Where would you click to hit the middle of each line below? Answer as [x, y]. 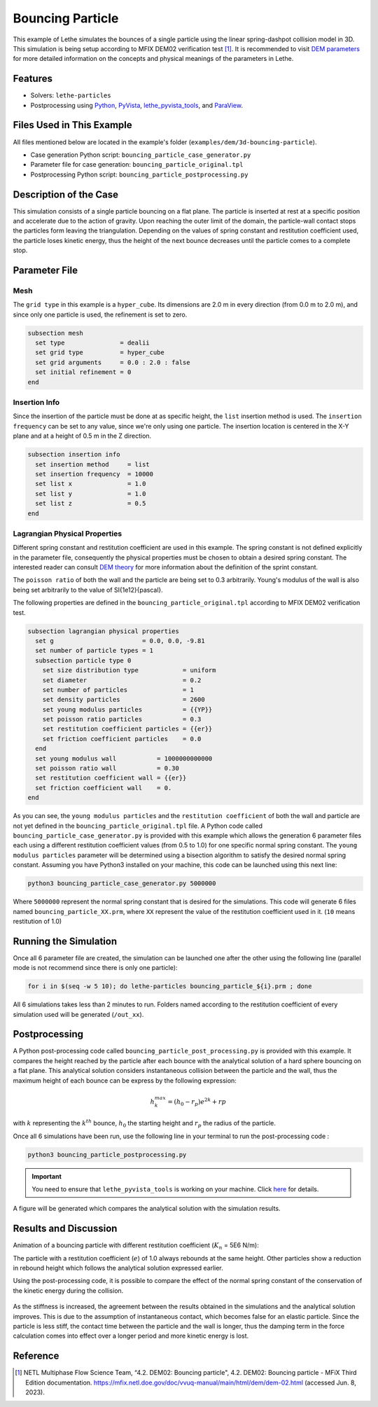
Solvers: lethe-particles [71, 95]
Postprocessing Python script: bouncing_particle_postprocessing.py [139, 174]
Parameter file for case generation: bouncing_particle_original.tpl [137, 165]
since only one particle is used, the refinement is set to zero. [100, 314]
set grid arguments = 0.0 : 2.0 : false [113, 362]
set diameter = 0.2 [122, 680]
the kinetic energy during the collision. [68, 1290]
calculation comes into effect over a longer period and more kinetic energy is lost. [131, 1336]
